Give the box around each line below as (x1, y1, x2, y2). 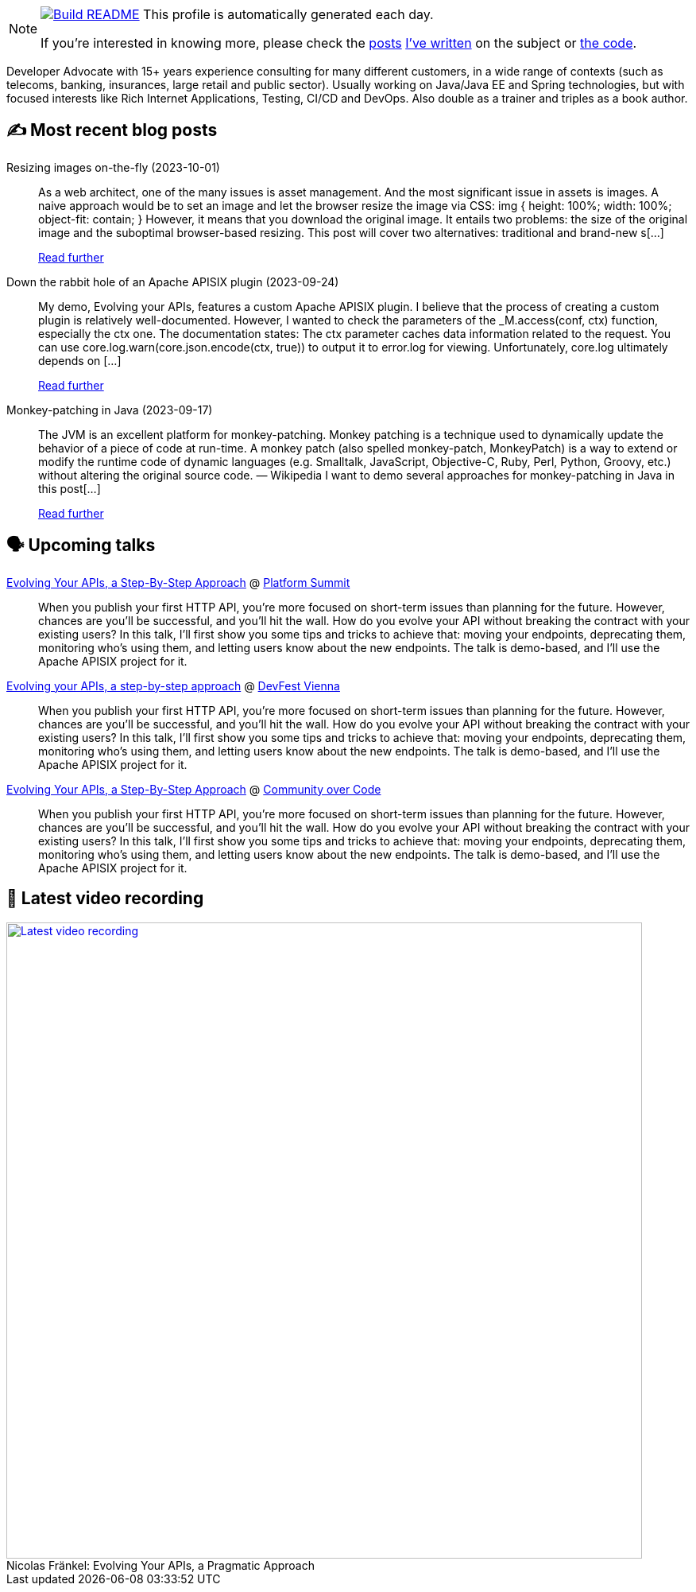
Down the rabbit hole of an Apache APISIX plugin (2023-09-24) (6, 274, 339, 289)
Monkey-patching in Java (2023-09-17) (6, 402, 213, 417)
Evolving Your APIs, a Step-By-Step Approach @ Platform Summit (6, 575, 350, 589)
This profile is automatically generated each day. (143, 6, 434, 22)
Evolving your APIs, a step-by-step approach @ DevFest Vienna (6, 678, 340, 693)
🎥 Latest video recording (6, 888, 204, 909)
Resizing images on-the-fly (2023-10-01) (6, 160, 220, 174)
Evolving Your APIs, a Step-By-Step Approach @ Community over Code (6, 782, 381, 796)
